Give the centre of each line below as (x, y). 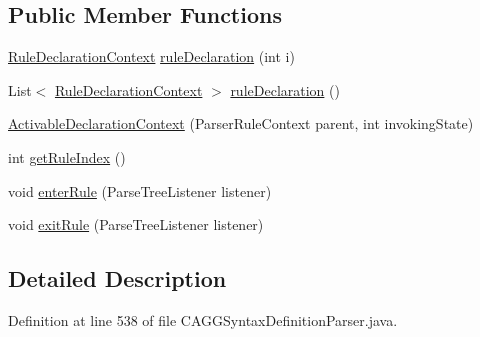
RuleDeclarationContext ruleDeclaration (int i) (151, 56)
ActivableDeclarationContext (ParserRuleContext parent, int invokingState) (241, 123)
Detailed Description (117, 278)
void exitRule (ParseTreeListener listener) (136, 224)
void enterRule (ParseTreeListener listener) (140, 190)
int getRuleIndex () (67, 156)
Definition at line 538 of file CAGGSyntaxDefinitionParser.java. (203, 319)
